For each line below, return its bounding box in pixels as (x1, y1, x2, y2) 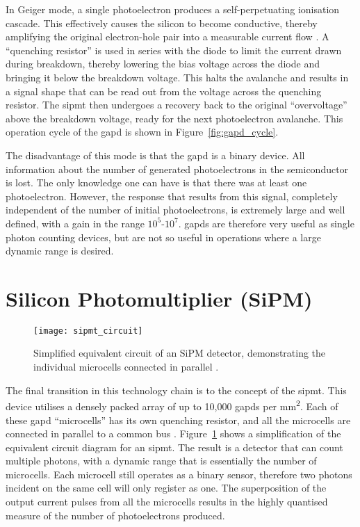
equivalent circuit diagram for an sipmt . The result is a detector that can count (6, 439, 343, 454)
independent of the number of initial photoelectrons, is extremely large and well (6, 202, 345, 217)
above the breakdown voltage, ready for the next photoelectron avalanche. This (6, 111, 343, 125)
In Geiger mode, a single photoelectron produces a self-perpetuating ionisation (6, 2, 340, 16)
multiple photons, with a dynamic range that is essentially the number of (6, 453, 317, 468)
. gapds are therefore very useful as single (178, 216, 354, 230)
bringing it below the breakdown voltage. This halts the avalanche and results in (6, 70, 349, 84)
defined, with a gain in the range (6, 216, 145, 230)
